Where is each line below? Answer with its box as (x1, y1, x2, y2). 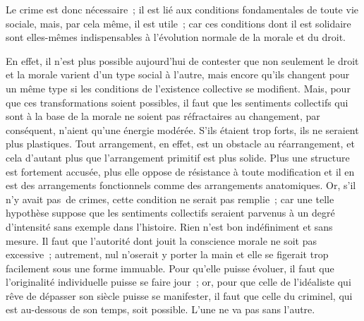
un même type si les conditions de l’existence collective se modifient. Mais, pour (6, 80, 351, 95)
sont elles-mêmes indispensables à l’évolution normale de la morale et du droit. (6, 30, 346, 44)
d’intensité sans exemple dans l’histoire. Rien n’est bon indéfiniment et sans (6, 219, 333, 234)
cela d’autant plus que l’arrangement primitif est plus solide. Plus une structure (6, 150, 350, 164)
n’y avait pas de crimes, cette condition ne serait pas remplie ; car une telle (6, 191, 334, 206)
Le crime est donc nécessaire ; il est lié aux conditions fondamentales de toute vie (6, 2, 358, 16)
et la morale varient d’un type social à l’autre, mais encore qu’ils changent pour (6, 67, 350, 82)
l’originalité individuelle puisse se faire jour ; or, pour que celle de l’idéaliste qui (6, 274, 351, 289)
